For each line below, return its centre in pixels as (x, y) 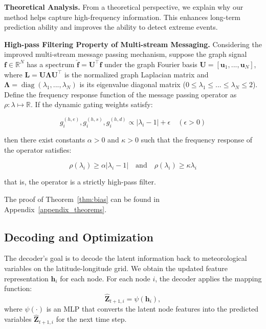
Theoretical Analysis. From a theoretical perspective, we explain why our (124, 7)
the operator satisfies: (38, 149)
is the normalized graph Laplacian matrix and (136, 74)
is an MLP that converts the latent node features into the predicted (152, 309)
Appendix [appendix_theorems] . (56, 209)
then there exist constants (45, 140)
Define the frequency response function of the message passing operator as (120, 94)
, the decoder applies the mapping (208, 278)
